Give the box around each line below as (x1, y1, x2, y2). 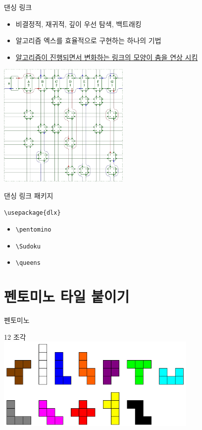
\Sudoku (15, 243, 41, 250)
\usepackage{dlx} (4, 209, 61, 217)
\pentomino (15, 226, 51, 233)
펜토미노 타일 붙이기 (4, 286, 130, 307)
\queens (15, 259, 41, 267)
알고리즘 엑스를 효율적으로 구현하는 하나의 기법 (15, 35, 161, 46)
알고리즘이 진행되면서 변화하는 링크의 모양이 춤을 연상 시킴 (15, 52, 198, 62)
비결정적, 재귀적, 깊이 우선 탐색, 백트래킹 (15, 18, 142, 29)
